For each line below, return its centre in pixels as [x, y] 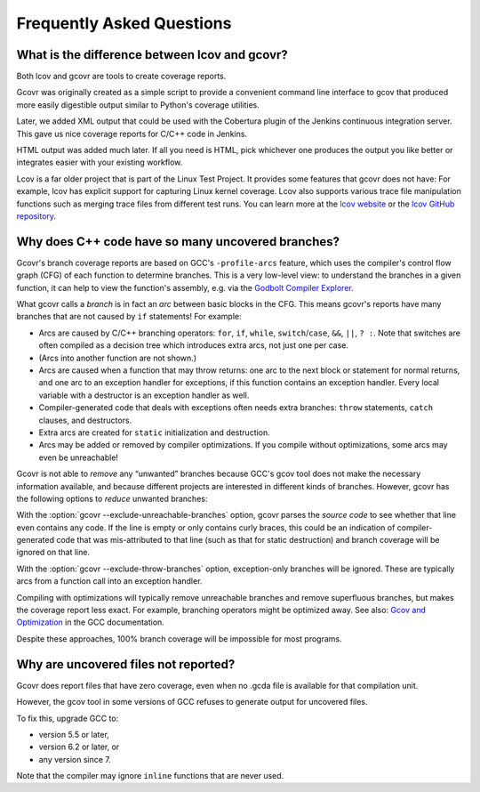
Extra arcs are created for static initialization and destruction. [154, 432]
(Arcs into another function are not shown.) [118, 358]
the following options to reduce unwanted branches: [112, 498]
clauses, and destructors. [85, 420]
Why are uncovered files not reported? [126, 664]
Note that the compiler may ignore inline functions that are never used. [150, 776]
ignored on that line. [53, 553]
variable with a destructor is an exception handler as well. [144, 395]
